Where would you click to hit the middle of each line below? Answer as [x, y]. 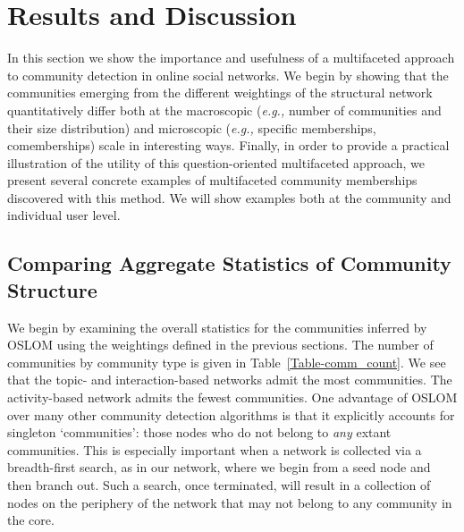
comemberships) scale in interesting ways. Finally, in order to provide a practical [228, 145]
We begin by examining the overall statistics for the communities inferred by [217, 327]
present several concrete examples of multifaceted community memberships [212, 180]
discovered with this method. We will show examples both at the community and [229, 197]
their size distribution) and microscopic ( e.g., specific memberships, [192, 127]
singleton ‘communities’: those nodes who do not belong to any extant [199, 432]
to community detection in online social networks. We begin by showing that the [228, 75]
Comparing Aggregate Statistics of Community [229, 263]
